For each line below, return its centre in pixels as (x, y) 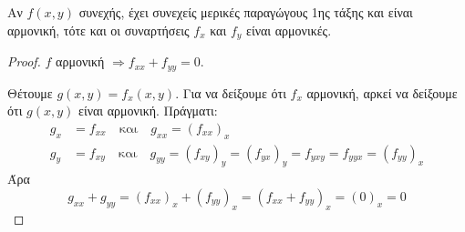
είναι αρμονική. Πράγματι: (148, 111)
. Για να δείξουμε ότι (231, 92)
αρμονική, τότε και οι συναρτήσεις (98, 30)
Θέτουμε (30, 92)
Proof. (24, 61)
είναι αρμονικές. (289, 30)
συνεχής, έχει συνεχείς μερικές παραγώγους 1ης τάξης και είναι (246, 12)
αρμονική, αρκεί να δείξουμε (382, 92)
